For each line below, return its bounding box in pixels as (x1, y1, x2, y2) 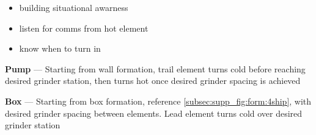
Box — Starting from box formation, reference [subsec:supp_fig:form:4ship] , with (5, 94, 312, 107)
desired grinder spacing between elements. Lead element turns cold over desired (5, 106, 303, 119)
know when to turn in (19, 42, 101, 55)
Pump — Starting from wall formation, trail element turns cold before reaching (5, 62, 306, 75)
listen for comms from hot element (19, 21, 149, 34)
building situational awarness (19, 1, 128, 13)
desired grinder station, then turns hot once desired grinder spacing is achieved (5, 74, 301, 87)
